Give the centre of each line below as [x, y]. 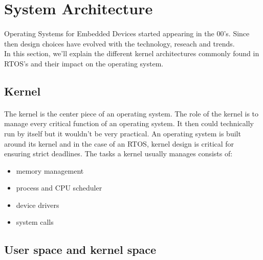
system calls [35, 222]
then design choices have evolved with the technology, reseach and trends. [119, 43]
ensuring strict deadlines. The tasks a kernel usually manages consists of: [118, 153]
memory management [50, 170]
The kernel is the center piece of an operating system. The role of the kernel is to [131, 113]
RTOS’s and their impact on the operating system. [84, 63]
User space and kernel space [80, 250]
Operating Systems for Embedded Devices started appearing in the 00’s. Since [127, 33]
